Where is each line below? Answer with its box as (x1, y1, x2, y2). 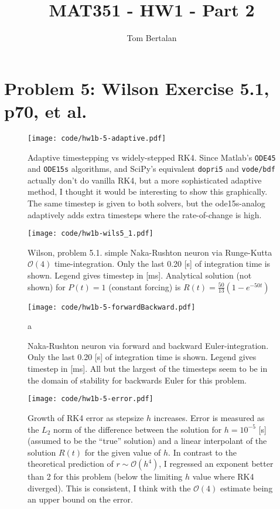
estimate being (220, 481, 273, 494)
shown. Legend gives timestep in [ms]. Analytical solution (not (28, 269, 252, 281)
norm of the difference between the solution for (53, 423, 222, 435)
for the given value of (84, 446, 161, 458)
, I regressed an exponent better (159, 457, 274, 470)
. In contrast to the (168, 446, 237, 458)
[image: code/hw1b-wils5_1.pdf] (28, 229, 153, 238)
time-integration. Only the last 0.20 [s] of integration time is (54, 257, 271, 270)
